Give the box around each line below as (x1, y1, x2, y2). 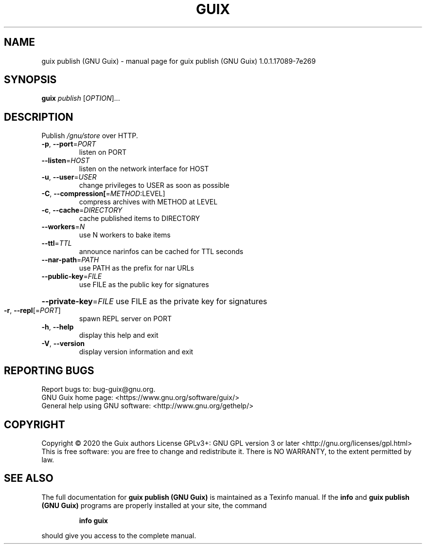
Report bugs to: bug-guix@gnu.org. (41, 385, 156, 394)
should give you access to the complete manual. (41, 531, 196, 540)
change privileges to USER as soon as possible (79, 181, 230, 190)
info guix (79, 516, 108, 525)
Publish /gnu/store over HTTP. (41, 131, 138, 140)
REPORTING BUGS (4, 364, 94, 377)
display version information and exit (79, 347, 194, 356)
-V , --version (41, 339, 85, 348)
